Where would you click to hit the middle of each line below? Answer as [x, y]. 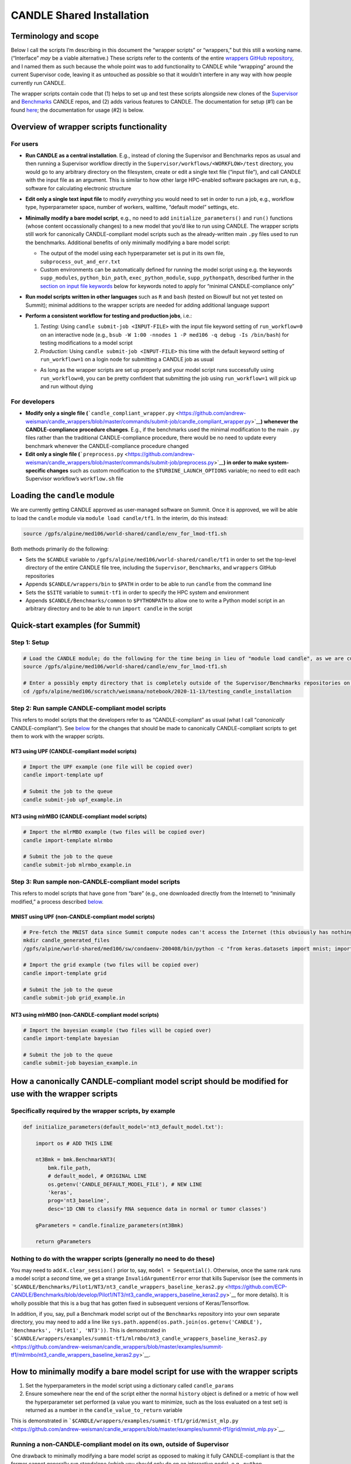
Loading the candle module [63, 496]
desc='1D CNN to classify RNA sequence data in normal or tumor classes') [157, 1209]
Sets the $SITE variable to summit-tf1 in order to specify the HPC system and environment [137, 592]
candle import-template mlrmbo [68, 840]
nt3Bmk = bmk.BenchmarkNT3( [76, 1160]
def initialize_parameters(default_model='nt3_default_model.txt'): [123, 1127]
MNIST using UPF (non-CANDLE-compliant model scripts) [83, 916]
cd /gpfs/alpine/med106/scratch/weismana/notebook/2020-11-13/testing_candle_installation [157, 691]
